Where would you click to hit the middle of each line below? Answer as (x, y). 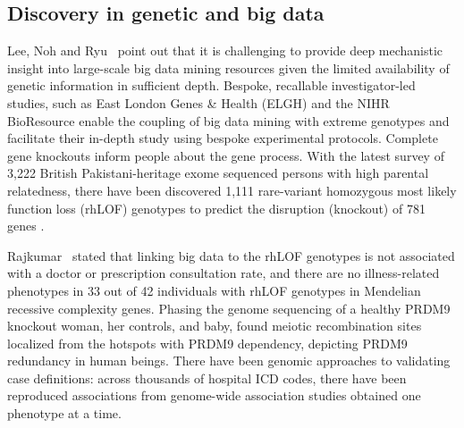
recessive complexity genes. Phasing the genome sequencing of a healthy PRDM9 (229, 308)
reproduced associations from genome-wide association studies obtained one (214, 395)
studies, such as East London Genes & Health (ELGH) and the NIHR (198, 102)
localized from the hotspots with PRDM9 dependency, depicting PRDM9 (207, 343)
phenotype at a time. (64, 413)
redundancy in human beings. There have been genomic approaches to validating (229, 361)
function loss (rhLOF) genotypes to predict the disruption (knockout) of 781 (216, 208)
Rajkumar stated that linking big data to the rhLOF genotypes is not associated (231, 255)
